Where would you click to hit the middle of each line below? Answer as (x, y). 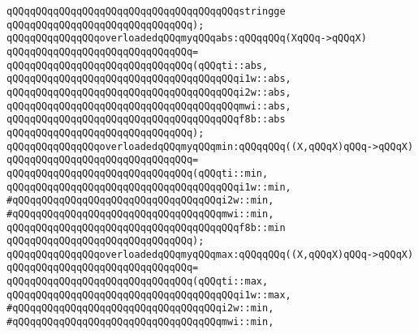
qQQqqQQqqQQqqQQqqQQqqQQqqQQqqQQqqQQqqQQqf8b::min (146, 227)
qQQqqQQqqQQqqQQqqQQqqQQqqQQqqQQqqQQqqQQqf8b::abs (146, 120)
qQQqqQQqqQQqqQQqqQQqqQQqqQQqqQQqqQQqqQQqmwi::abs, (149, 106)
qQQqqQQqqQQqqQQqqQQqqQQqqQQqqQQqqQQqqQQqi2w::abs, (149, 92)
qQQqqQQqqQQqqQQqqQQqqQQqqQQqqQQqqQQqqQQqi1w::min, (149, 187)
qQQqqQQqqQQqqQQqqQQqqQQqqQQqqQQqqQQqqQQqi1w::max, (149, 295)
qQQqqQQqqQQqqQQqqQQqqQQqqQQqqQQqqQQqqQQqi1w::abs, (149, 79)
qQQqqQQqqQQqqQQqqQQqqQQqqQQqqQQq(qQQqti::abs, (138, 65)
